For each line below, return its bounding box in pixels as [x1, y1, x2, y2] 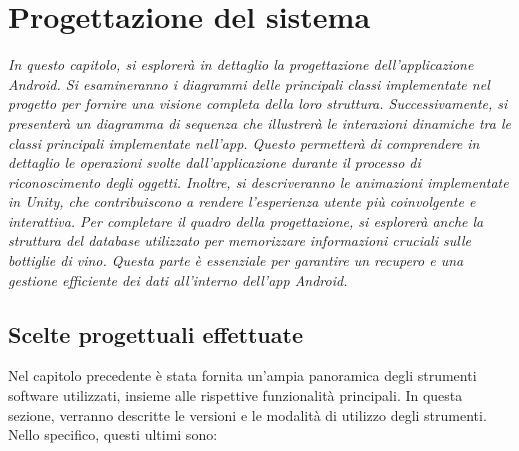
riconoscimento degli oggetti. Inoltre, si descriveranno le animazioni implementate [8, 171, 509, 192]
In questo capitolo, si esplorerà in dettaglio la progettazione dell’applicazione [8, 54, 474, 75]
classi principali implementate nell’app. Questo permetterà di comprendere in [8, 132, 480, 153]
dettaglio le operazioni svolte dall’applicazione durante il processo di [8, 152, 421, 173]
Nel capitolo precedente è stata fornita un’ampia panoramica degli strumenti [8, 365, 477, 386]
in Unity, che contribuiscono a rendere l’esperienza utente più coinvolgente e [8, 191, 476, 212]
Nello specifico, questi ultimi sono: [8, 424, 218, 445]
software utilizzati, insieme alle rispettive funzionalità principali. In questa [8, 385, 463, 406]
